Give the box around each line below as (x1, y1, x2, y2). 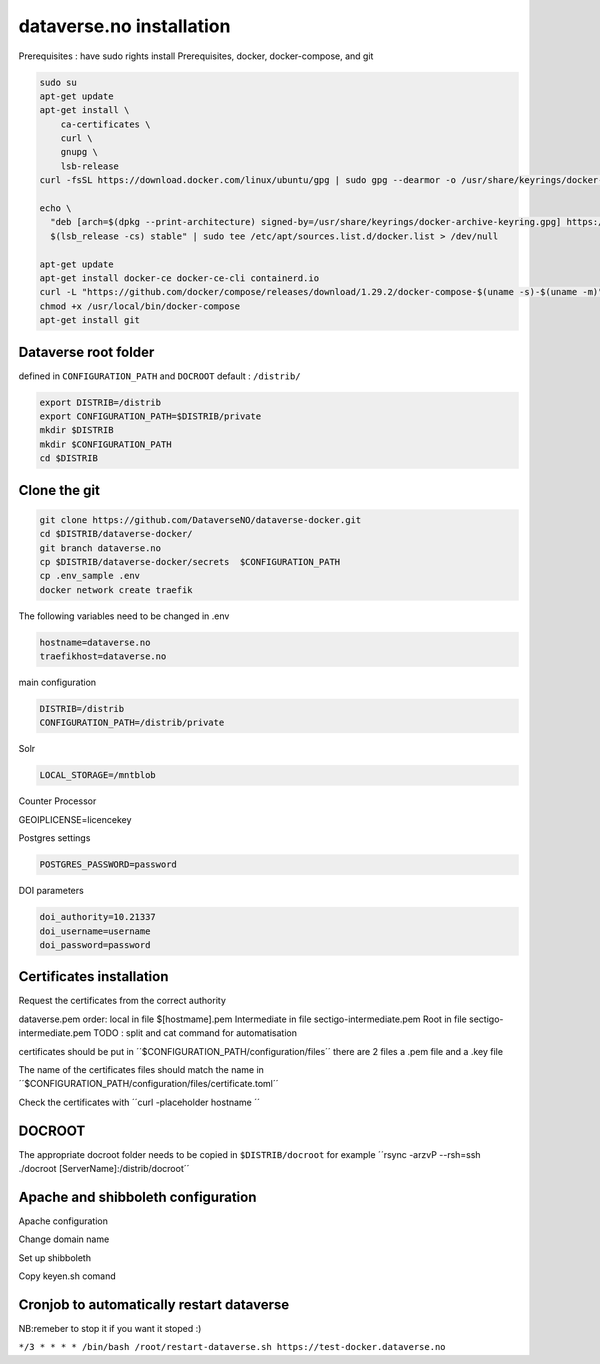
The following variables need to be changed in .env (18, 610, 230, 622)
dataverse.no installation (18, 15, 231, 37)
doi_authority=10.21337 (39, 911, 157, 923)
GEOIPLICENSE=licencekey (18, 813, 132, 825)
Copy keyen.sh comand (18, 1270, 117, 1282)
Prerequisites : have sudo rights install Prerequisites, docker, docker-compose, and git (18, 50, 374, 62)
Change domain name (18, 1233, 110, 1245)
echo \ (39, 203, 72, 214)
